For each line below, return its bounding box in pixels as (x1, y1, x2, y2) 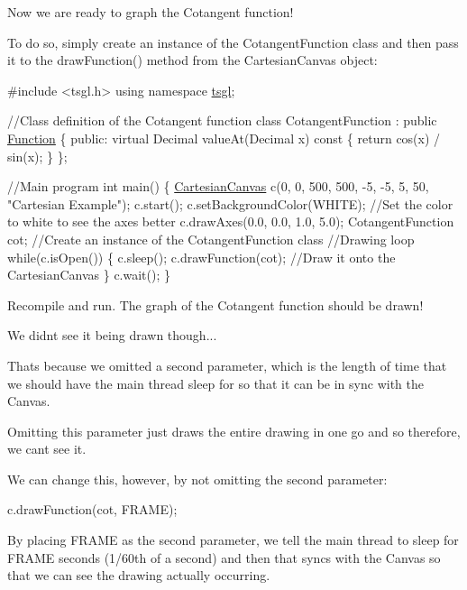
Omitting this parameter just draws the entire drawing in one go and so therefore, (7, 421, 461, 440)
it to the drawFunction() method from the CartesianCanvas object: (7, 51, 378, 69)
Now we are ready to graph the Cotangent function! (7, 3, 294, 21)
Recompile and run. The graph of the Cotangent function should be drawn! (7, 295, 424, 314)
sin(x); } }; (7, 146, 68, 165)
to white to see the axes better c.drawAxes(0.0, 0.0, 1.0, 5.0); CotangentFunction (7, 212, 454, 231)
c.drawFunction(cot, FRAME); (7, 500, 178, 519)
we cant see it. (7, 439, 87, 458)
